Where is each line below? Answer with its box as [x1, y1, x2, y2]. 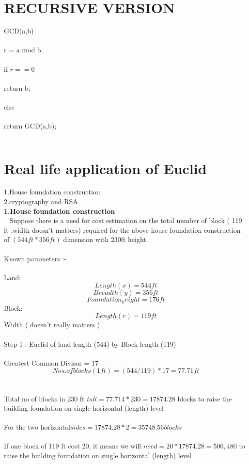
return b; [4, 82, 31, 93]
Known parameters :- [4, 253, 66, 263]
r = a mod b [4, 45, 41, 55]
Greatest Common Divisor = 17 [4, 357, 98, 368]
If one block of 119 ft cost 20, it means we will [4, 441, 141, 451]
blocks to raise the [177, 393, 232, 403]
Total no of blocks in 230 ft [4, 393, 85, 403]
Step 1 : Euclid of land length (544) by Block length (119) [4, 338, 176, 349]
